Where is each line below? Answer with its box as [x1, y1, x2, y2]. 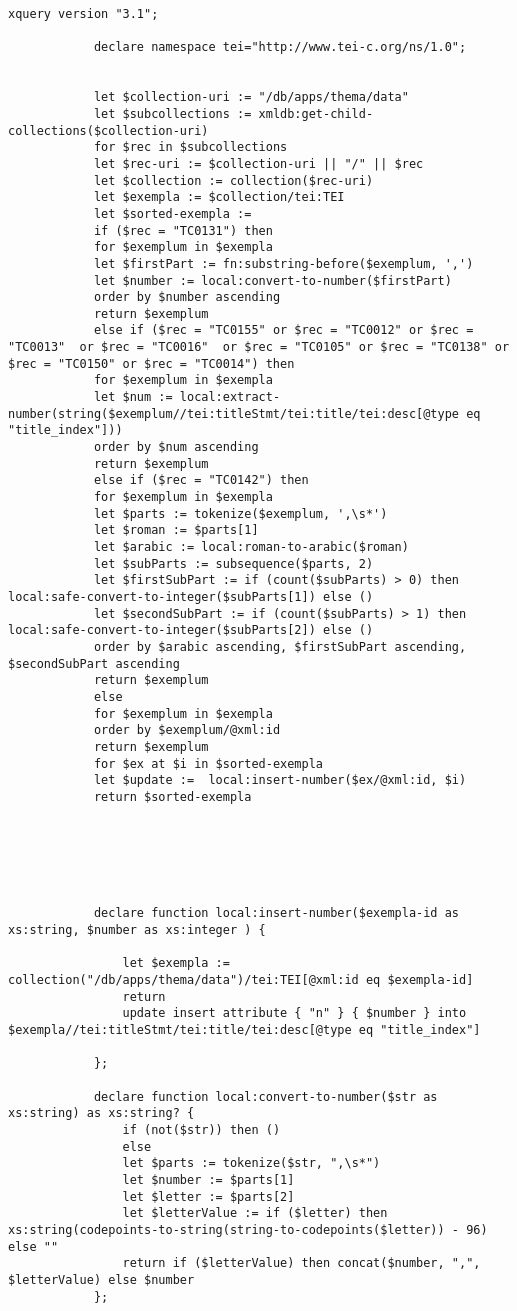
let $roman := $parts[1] [93, 523, 259, 538]
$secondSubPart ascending [8, 656, 180, 671]
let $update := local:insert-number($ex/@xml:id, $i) [93, 773, 467, 788]
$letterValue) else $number [8, 1272, 195, 1287]
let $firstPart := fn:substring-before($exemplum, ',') [93, 256, 474, 271]
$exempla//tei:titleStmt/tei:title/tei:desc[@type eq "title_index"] [8, 1023, 481, 1038]
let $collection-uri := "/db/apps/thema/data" [93, 90, 409, 105]
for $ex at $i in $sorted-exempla [93, 756, 323, 771]
